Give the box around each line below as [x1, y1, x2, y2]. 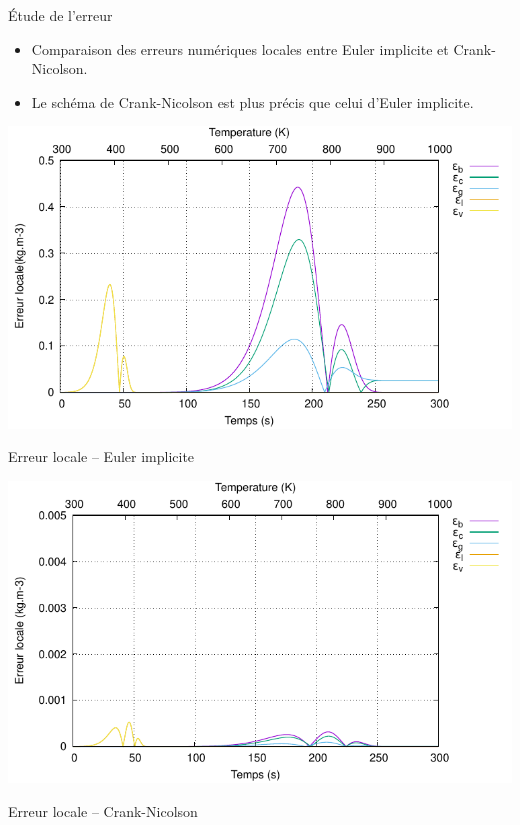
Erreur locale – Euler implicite [8, 446, 195, 467]
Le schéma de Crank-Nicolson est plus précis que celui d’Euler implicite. [31, 91, 474, 112]
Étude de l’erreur [8, 5, 113, 25]
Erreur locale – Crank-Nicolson [8, 800, 198, 821]
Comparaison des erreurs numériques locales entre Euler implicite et [31, 38, 449, 59]
